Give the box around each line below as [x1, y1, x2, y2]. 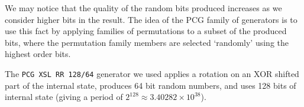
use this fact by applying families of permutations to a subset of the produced [5, 25, 287, 37]
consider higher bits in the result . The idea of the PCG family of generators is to [5, 13, 297, 25]
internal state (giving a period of [5, 91, 123, 103]
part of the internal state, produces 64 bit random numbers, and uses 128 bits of [5, 79, 296, 91]
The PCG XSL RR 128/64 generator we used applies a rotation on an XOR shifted [5, 67, 299, 79]
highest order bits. [5, 48, 71, 60]
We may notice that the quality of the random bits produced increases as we [5, 2, 282, 14]
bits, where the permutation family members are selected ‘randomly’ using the [5, 36, 289, 48]
